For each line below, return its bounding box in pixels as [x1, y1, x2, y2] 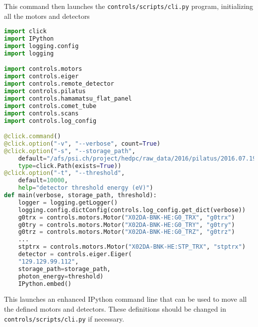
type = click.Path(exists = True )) [18, 162, 122, 169]
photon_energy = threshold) [18, 272, 104, 280]
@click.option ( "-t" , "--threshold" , [4, 169, 125, 177]
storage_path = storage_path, [18, 265, 111, 272]
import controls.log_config [4, 117, 97, 124]
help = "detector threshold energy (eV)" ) [18, 184, 153, 192]
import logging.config [4, 43, 79, 50]
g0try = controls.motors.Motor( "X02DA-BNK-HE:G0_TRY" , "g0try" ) [18, 221, 235, 228]
